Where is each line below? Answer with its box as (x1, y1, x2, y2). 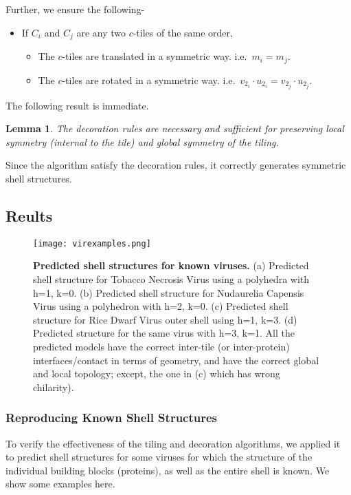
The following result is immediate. (5, 98, 149, 112)
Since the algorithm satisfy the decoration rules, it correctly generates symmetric (5, 158, 346, 172)
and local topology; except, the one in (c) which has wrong (33, 366, 280, 381)
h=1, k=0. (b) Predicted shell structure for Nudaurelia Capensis (33, 285, 304, 299)
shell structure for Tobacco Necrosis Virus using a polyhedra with (33, 272, 310, 286)
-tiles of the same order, (133, 25, 233, 39)
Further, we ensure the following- (5, 2, 145, 16)
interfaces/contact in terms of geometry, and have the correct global (33, 352, 319, 367)
